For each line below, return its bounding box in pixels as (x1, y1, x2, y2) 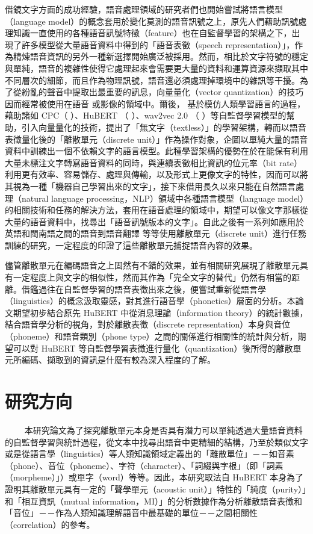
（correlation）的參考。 (5, 518, 95, 530)
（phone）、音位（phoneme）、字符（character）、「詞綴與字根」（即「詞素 (5, 459, 284, 471)
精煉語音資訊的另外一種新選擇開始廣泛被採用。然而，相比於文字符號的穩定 (13, 50, 308, 63)
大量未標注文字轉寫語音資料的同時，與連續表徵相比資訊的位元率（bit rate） (5, 156, 302, 169)
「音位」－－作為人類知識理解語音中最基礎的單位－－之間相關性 (5, 506, 258, 519)
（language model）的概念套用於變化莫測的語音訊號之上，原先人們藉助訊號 (5, 14, 299, 27)
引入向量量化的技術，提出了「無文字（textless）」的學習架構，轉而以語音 (21, 120, 306, 133)
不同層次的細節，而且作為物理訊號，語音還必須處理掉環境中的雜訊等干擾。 (5, 73, 300, 86)
